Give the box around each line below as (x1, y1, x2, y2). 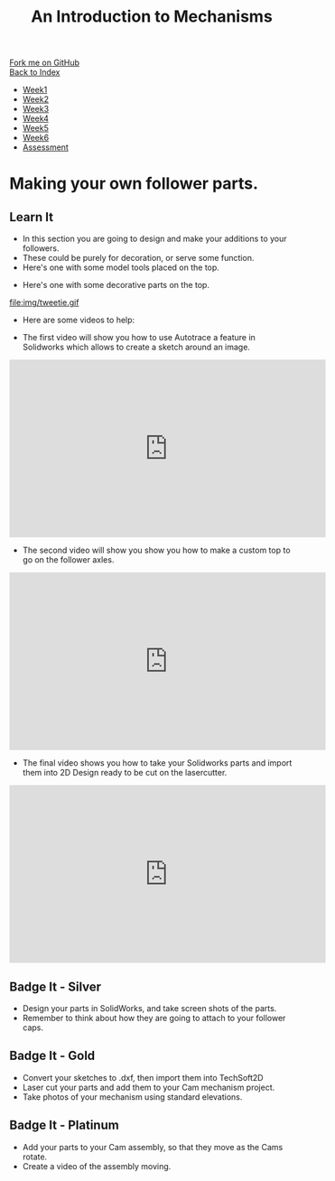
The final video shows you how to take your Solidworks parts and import (22, 758, 293, 768)
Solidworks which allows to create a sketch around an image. (22, 341, 251, 353)
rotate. (22, 1151, 48, 1162)
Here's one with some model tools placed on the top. (22, 262, 219, 273)
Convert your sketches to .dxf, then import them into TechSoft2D (22, 1072, 264, 1083)
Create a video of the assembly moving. (22, 1160, 172, 1171)
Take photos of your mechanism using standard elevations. (22, 1091, 243, 1102)
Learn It (9, 209, 54, 225)
